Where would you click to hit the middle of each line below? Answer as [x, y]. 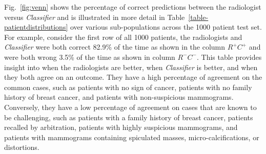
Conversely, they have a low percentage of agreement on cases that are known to [130, 107]
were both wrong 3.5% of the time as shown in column [90, 57]
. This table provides [229, 57]
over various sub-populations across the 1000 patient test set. [166, 27]
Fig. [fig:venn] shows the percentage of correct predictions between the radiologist [133, 7]
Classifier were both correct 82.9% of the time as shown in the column [115, 47]
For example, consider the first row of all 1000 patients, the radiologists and [123, 37]
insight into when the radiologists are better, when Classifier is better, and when [131, 67]
